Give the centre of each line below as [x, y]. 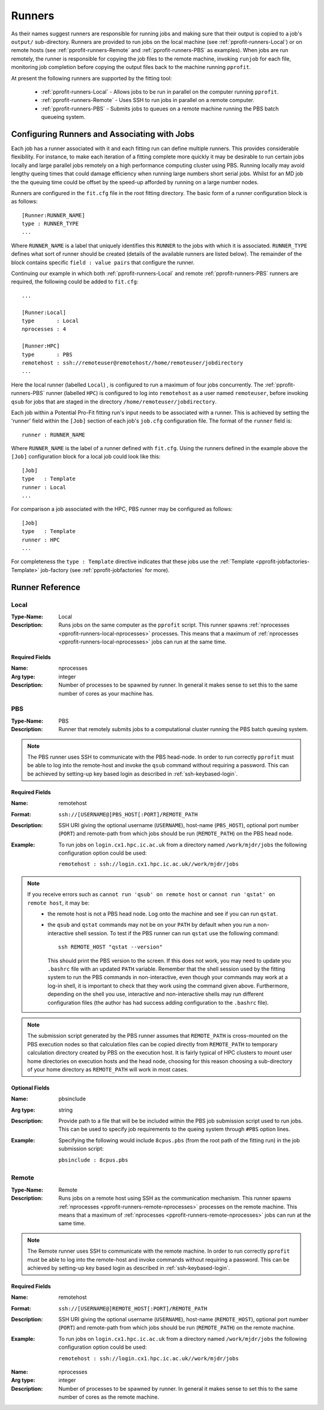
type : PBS [47, 354]
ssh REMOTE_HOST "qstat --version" [110, 947]
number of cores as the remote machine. [109, 1397]
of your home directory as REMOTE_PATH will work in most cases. [108, 1069]
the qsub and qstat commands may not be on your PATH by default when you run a [152, 925]
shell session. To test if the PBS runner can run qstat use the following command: [177, 933]
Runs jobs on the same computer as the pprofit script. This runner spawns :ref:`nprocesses [174, 625]
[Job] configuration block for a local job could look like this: [86, 457]
